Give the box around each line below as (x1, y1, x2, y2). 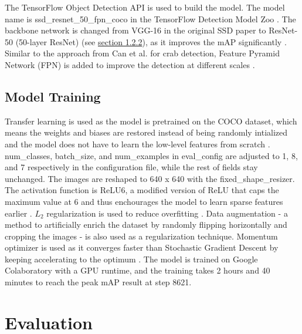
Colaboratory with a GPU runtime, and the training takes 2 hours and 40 (5, 264, 270, 276)
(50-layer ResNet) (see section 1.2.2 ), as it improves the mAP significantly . (15, 35, 287, 48)
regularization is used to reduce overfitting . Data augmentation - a (46, 207, 288, 219)
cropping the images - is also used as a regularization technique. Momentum (5, 230, 278, 242)
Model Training (5, 87, 101, 105)
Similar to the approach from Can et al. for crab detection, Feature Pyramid (5, 47, 280, 59)
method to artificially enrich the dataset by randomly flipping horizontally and (5, 218, 287, 231)
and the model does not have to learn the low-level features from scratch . (5, 137, 270, 150)
